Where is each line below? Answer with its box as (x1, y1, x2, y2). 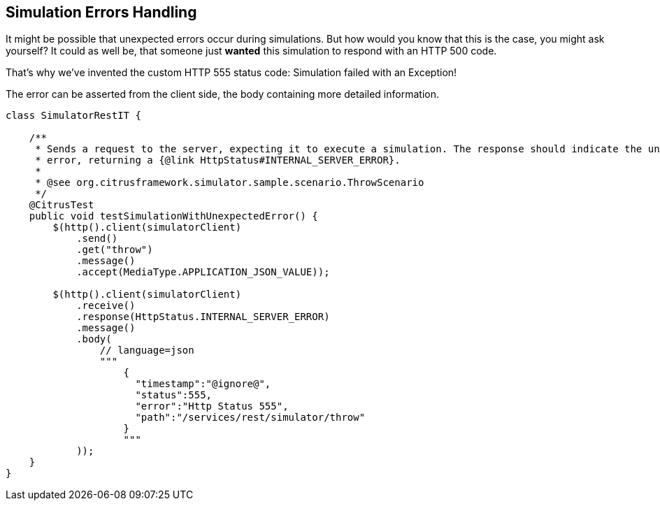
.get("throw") (76, 244, 153, 256)
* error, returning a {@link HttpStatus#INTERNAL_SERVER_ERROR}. (35, 154, 401, 166)
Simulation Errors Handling (6, 3, 197, 21)
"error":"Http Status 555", (135, 400, 289, 412)
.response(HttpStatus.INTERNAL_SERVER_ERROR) (76, 311, 330, 323)
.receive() (76, 300, 136, 312)
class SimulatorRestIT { (6, 110, 141, 122)
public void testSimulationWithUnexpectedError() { (29, 210, 318, 222)
